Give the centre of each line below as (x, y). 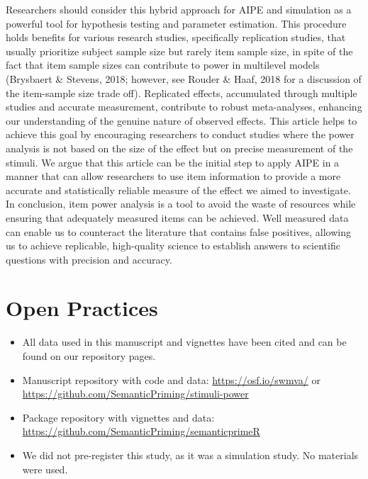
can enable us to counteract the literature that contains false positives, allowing (178, 231)
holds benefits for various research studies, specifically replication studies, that (176, 37)
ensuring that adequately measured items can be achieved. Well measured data (177, 217)
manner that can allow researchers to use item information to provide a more (173, 176)
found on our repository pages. (89, 356)
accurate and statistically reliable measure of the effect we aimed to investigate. (178, 190)
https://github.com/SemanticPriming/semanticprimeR (141, 431)
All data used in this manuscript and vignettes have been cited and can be (184, 342)
